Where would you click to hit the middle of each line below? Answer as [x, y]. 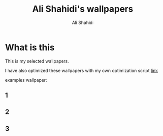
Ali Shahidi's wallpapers [83, 9]
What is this [30, 47]
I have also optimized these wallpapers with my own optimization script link [81, 70]
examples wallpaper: [26, 80]
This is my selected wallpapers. [37, 61]
